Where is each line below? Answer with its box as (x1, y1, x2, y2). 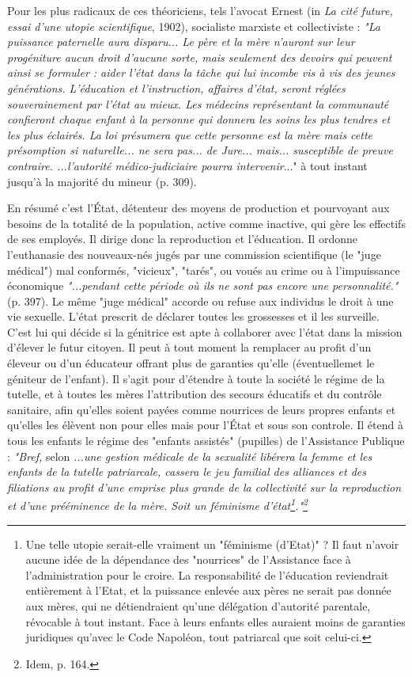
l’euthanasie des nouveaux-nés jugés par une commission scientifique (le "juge (7, 245, 381, 262)
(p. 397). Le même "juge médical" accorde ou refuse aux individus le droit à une (7, 292, 394, 309)
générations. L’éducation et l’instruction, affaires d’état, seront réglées (7, 79, 346, 96)
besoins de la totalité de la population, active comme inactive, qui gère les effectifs (7, 215, 406, 231)
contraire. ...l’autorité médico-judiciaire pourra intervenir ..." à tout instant (7, 157, 368, 173)
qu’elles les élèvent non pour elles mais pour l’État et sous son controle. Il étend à (7, 416, 403, 433)
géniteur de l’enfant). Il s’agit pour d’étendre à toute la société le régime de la (7, 370, 385, 386)
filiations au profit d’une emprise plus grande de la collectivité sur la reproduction (7, 478, 402, 495)
